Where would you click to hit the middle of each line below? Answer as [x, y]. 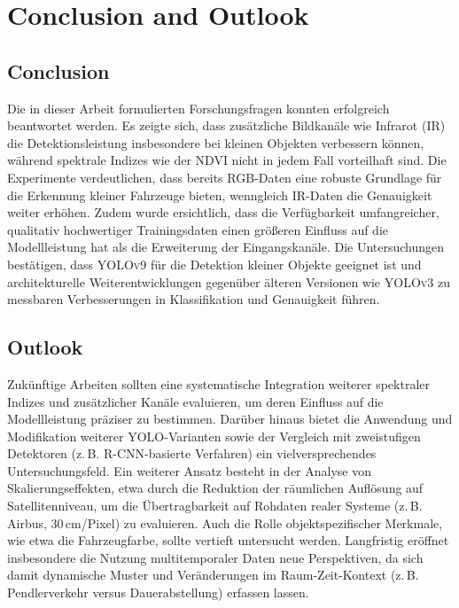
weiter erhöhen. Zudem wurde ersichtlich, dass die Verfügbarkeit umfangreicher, [223, 212]
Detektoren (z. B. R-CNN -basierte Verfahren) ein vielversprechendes [192, 453]
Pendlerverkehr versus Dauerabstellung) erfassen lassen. [158, 592]
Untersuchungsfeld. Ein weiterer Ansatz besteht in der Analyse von [190, 470]
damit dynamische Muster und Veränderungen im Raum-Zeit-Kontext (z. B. [213, 575]
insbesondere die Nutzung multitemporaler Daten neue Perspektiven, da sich [215, 557]
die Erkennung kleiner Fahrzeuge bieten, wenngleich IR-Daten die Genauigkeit [220, 195]
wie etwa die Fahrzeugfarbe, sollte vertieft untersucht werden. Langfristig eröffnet [228, 540]
